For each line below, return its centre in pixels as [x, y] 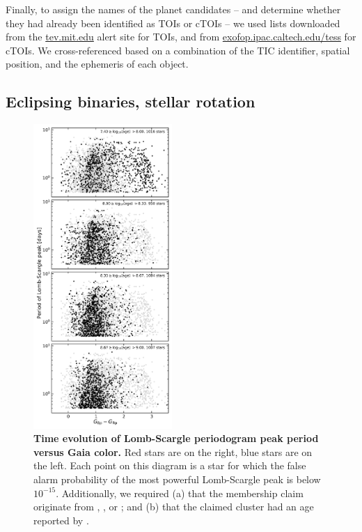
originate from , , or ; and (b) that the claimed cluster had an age [174, 507]
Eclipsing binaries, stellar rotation [131, 101]
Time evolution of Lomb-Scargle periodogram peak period [176, 438]
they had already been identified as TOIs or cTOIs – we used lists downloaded [173, 23]
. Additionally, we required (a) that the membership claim [180, 493]
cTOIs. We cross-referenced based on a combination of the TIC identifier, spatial [178, 50]
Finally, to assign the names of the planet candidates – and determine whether [173, 9]
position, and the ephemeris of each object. [97, 64]
